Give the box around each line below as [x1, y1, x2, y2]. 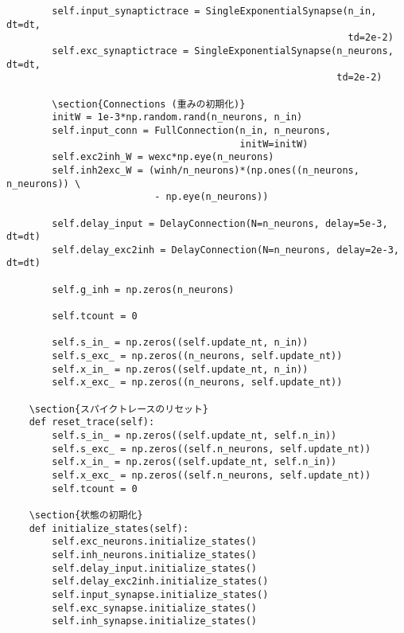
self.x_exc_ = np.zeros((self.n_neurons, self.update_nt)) [52, 469, 371, 481]
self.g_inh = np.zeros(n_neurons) [52, 283, 235, 295]
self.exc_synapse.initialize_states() [52, 602, 257, 614]
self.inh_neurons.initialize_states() [52, 549, 257, 561]
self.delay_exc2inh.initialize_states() [52, 576, 269, 588]
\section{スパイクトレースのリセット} [29, 403, 208, 415]
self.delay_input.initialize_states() [52, 562, 257, 574]
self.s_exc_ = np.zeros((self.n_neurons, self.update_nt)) [52, 443, 371, 455]
